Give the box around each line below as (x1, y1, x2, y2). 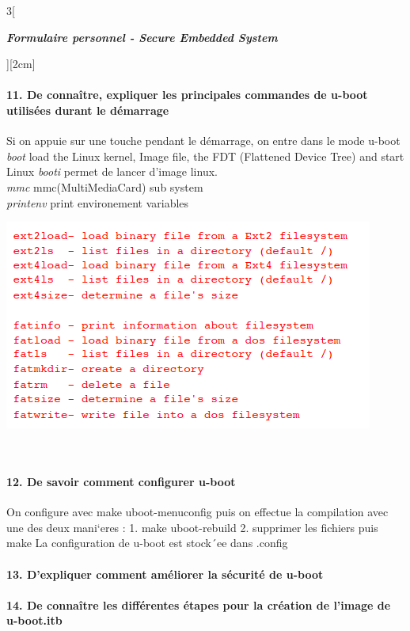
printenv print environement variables (6, 194, 189, 211)
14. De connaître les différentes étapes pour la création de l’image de (6, 596, 391, 613)
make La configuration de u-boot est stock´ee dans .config (6, 534, 288, 551)
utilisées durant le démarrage (6, 101, 169, 118)
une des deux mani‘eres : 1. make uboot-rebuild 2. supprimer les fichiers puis (6, 519, 378, 535)
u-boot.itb (6, 612, 63, 629)
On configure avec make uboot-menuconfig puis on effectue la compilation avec (6, 504, 389, 520)
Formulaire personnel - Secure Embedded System (6, 29, 278, 45)
